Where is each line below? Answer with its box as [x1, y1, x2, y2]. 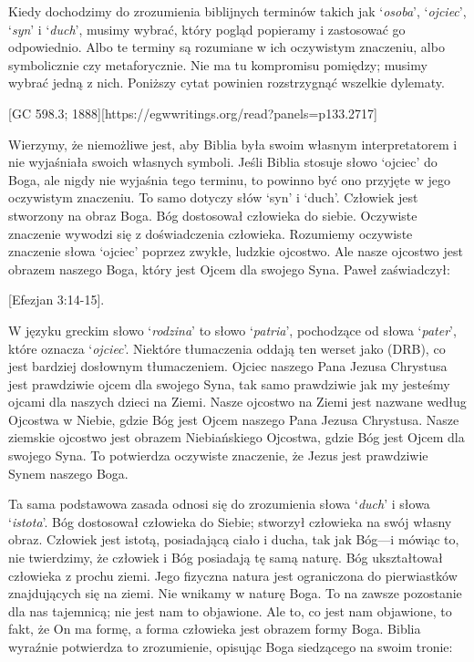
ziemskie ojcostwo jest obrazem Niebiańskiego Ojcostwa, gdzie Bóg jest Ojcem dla [8, 428, 465, 447]
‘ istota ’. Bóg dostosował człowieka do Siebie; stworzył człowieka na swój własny [8, 512, 452, 531]
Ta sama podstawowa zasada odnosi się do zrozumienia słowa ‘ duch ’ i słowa [8, 494, 430, 513]
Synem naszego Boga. [8, 463, 129, 482]
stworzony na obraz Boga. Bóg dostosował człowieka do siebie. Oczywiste [8, 205, 417, 224]
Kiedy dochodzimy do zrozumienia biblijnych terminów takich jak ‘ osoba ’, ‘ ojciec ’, [8, 2, 467, 20]
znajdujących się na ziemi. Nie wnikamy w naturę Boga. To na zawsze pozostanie [8, 584, 462, 603]
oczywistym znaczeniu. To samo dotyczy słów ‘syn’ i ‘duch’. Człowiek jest [8, 188, 418, 207]
